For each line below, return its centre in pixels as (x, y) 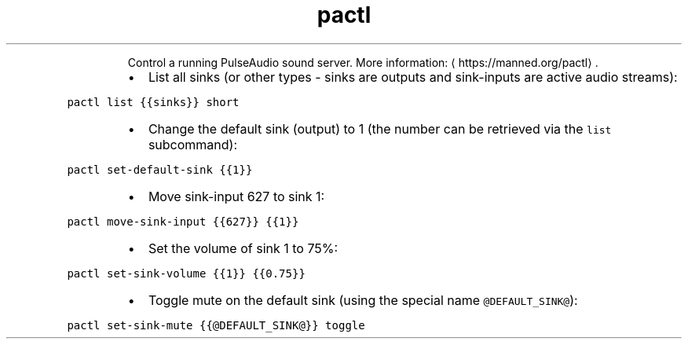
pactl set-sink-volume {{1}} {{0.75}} (186, 273)
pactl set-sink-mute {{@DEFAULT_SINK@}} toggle (216, 325)
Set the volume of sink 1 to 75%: (243, 248)
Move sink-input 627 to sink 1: (236, 196)
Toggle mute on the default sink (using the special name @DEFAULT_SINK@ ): (363, 300)
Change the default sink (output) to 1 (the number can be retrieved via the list (380, 128)
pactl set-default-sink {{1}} (160, 169)
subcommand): (193, 144)
